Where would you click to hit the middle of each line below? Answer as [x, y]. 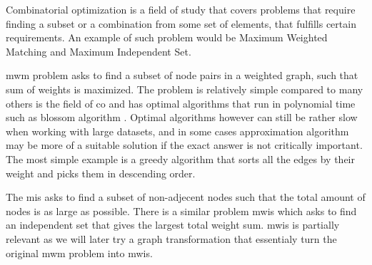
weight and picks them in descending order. [101, 173]
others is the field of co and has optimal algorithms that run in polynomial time [181, 103]
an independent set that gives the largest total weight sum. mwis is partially [173, 225]
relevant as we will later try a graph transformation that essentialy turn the [171, 238]
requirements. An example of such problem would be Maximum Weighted [167, 37]
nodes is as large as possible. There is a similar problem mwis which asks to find [181, 211]
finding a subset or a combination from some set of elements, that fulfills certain [181, 23]
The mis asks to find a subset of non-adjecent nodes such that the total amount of [186, 197]
